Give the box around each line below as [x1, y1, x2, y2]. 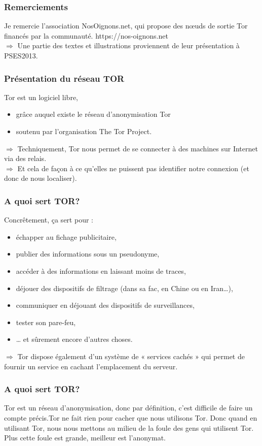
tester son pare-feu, [16, 316, 76, 327]
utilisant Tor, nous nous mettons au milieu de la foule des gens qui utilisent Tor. [4, 422, 254, 433]
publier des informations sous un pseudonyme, [16, 248, 160, 259]
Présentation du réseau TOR [4, 72, 125, 84]
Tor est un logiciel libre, [4, 91, 78, 102]
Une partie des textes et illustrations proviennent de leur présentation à [17, 40, 240, 51]
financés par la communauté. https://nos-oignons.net [4, 30, 168, 41]
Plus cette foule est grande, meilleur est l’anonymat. [4, 432, 166, 443]
